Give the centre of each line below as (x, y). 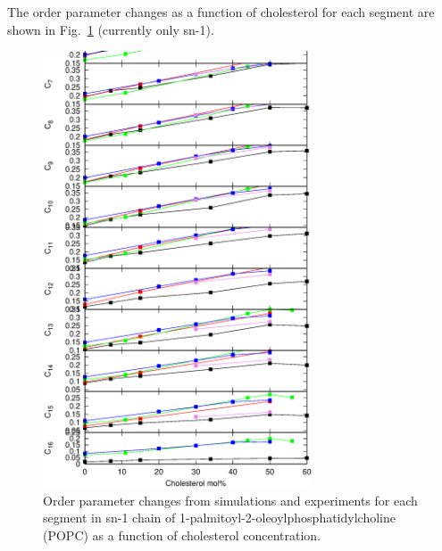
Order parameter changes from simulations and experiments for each (230, 500)
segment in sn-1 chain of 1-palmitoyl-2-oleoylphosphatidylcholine (219, 518)
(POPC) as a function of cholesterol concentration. (182, 535)
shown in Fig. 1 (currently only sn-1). (111, 29)
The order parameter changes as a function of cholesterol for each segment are (221, 12)
